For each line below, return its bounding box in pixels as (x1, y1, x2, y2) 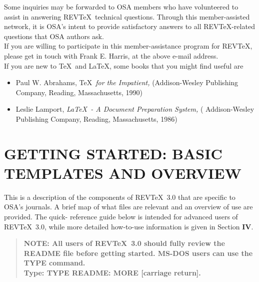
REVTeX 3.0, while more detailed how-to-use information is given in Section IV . (4, 221, 253, 231)
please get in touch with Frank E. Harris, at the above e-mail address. (4, 50, 218, 61)
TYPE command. (23, 257, 85, 268)
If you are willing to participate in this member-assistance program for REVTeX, (4, 41, 252, 51)
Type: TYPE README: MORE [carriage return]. (23, 267, 201, 277)
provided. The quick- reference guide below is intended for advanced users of (4, 211, 238, 222)
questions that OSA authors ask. (4, 31, 104, 41)
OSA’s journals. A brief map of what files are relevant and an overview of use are (4, 201, 253, 212)
